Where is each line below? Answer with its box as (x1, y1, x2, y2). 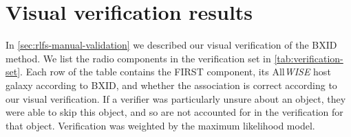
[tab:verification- (274, 51, 343, 65)
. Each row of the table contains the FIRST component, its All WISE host (20, 64, 331, 79)
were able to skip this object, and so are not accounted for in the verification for (6, 105, 343, 119)
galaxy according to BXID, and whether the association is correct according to (6, 77, 337, 92)
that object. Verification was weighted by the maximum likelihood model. (6, 118, 315, 132)
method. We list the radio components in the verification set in (6, 51, 271, 65)
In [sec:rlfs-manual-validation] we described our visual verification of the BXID (6, 38, 337, 52)
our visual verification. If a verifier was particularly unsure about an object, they (6, 91, 346, 105)
